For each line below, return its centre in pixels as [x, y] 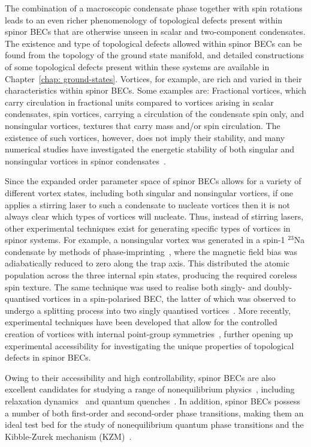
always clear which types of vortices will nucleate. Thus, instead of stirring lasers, [154, 216]
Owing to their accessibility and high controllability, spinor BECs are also [140, 377]
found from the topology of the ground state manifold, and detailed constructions [154, 55]
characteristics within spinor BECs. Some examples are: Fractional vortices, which [155, 90]
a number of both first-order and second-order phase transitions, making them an [154, 412]
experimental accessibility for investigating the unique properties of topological [150, 345]
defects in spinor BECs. [48, 357]
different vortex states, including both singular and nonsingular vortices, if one [149, 192]
